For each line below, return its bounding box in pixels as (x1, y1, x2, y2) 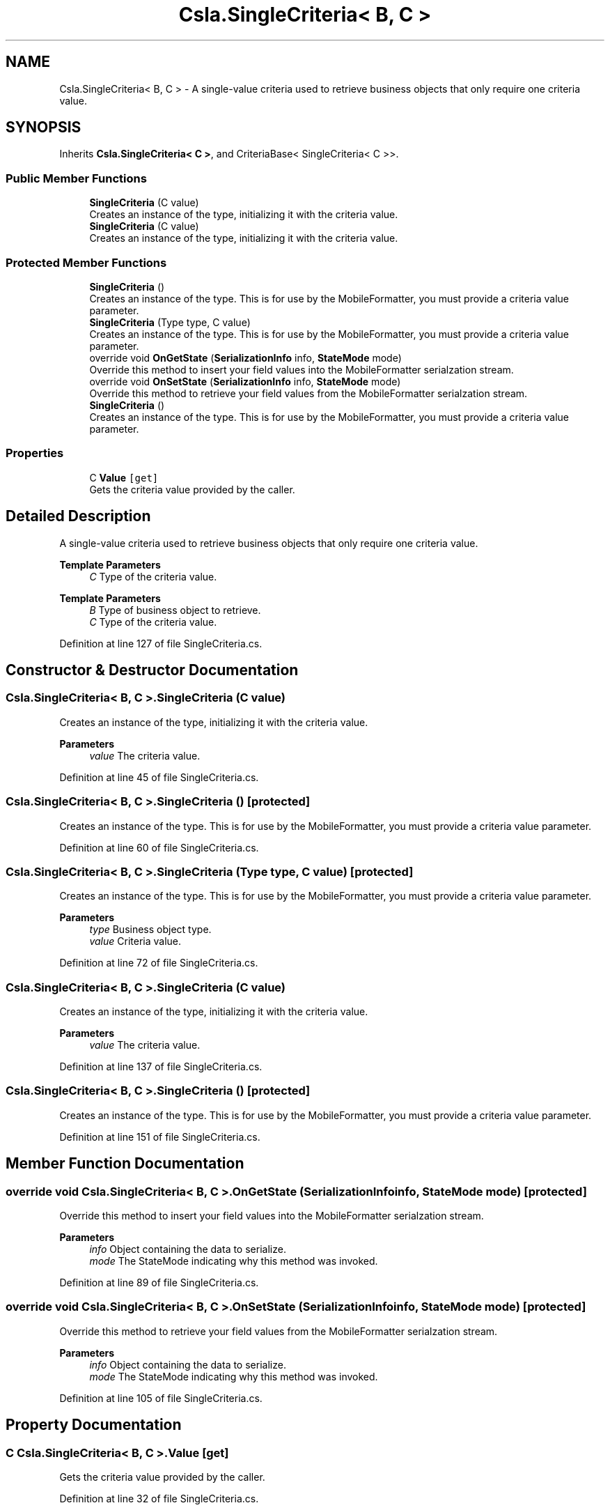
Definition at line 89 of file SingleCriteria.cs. (59, 1276, 259, 1288)
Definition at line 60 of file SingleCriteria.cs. (59, 841, 259, 854)
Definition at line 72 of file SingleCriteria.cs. (59, 957, 258, 969)
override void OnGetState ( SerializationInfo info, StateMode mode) (89, 351, 402, 364)
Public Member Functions (6, 171, 147, 185)
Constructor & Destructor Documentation (6, 661, 299, 679)
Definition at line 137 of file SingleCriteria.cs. (59, 1061, 263, 1072)
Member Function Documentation (6, 1155, 244, 1173)
